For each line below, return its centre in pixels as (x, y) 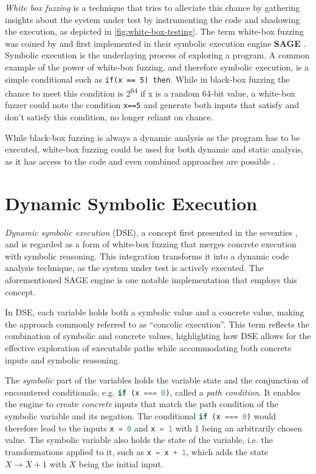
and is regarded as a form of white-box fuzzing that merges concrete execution (151, 244)
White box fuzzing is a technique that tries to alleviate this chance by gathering (153, 7)
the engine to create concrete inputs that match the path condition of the (142, 404)
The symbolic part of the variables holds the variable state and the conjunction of (157, 380)
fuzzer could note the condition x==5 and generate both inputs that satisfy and (152, 105)
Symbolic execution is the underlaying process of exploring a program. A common (157, 55)
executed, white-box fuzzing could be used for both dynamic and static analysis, (154, 149)
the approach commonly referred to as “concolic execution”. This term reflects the (157, 324)
